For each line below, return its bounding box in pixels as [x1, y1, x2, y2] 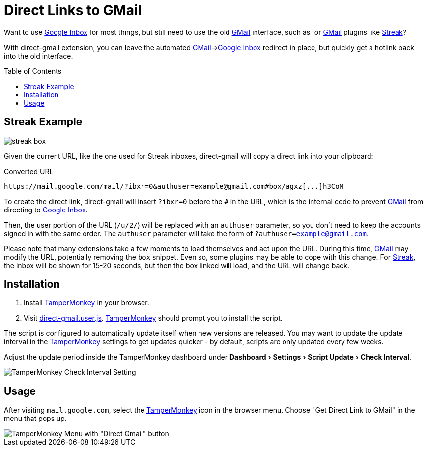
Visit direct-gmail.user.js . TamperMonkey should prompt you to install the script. [24, 314, 283, 323]
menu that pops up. [4, 414, 67, 423]
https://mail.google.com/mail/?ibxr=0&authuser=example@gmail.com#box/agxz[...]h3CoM [4, 182, 344, 190]
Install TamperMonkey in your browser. [24, 299, 149, 307]
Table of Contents [4, 66, 62, 75]
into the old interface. [4, 51, 73, 60]
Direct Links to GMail [4, 2, 142, 19]
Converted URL [4, 167, 54, 176]
